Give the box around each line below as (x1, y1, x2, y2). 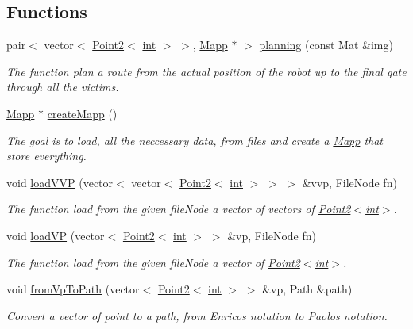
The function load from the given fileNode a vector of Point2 (6, 254, 300, 270)
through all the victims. (6, 78, 119, 95)
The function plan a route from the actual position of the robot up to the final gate (6, 63, 407, 79)
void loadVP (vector (6, 227, 105, 243)
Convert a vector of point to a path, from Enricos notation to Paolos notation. (6, 307, 388, 323)
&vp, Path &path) (262, 281, 353, 297)
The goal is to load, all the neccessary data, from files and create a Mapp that (6, 132, 384, 148)
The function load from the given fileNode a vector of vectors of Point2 (6, 201, 351, 217)
